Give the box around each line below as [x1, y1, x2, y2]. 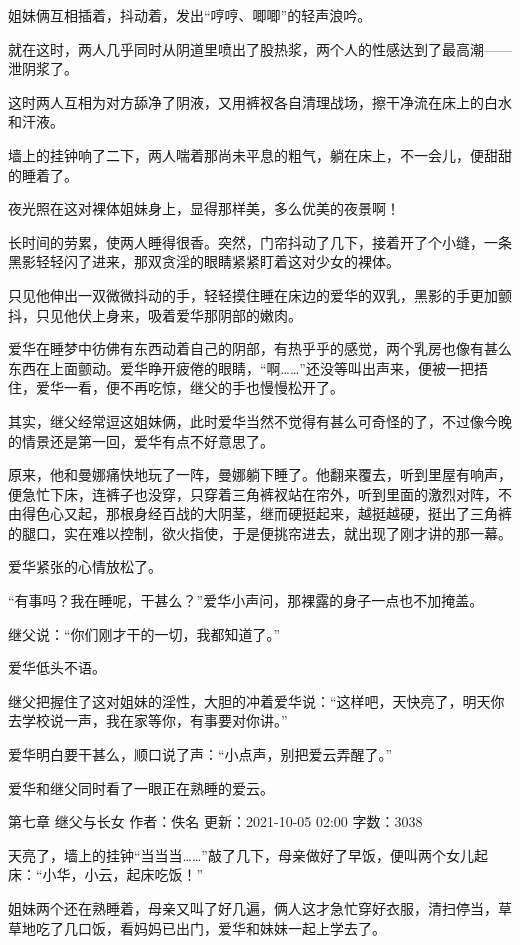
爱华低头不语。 [8, 657, 106, 678]
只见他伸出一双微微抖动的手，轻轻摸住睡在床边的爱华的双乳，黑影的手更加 [8, 284, 498, 305]
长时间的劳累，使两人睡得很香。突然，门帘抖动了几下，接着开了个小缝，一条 [8, 231, 512, 252]
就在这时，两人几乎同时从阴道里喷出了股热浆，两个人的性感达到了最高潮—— [8, 38, 512, 59]
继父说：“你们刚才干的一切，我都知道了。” [8, 623, 281, 644]
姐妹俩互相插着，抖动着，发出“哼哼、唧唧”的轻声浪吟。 [8, 5, 372, 25]
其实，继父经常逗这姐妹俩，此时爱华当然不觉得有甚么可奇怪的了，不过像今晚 [8, 410, 512, 431]
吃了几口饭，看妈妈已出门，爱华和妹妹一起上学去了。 [35, 917, 386, 938]
